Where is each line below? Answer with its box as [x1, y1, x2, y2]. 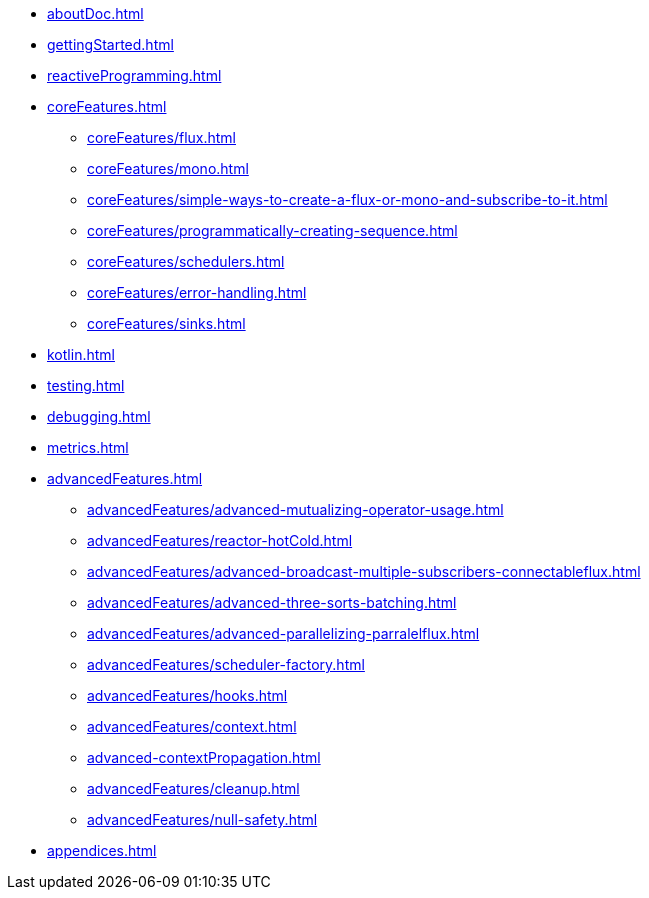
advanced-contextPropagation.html [87, 749, 321, 766]
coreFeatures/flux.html [87, 129, 236, 146]
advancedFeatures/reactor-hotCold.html [87, 532, 353, 549]
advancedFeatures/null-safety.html [87, 811, 318, 828]
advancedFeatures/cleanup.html [87, 780, 300, 797]
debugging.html [47, 408, 151, 425]
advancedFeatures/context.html [87, 718, 297, 735]
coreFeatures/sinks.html [87, 315, 246, 332]
